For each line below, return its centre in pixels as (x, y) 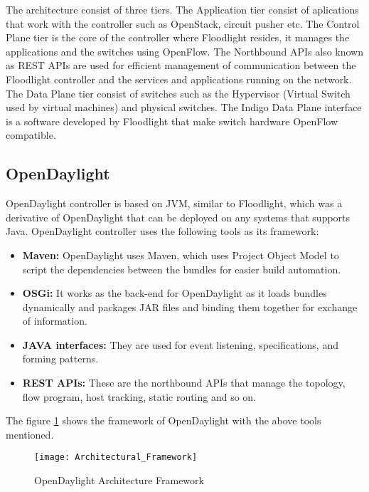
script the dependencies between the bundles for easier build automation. (182, 269)
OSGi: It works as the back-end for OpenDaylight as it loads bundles (175, 293)
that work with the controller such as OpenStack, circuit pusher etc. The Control (183, 23)
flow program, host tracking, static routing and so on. (139, 396)
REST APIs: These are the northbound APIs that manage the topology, (184, 383)
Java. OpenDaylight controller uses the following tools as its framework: (162, 231)
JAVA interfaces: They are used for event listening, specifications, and (180, 344)
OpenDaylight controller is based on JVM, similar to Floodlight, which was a (174, 203)
